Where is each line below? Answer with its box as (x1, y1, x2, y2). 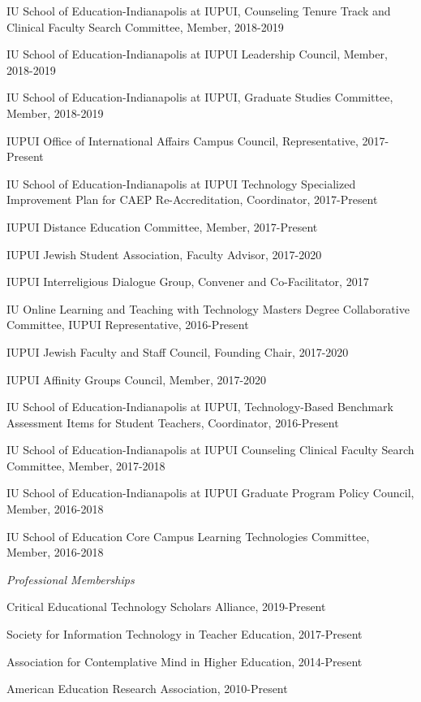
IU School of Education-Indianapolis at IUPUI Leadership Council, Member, (6, 45, 388, 63)
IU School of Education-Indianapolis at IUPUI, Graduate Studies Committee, (6, 89, 393, 106)
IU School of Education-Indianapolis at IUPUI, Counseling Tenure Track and (6, 2, 391, 19)
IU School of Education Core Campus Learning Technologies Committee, (6, 527, 370, 544)
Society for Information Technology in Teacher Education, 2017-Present (6, 626, 363, 643)
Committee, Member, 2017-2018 (6, 457, 165, 474)
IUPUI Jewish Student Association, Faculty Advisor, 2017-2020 (6, 245, 322, 262)
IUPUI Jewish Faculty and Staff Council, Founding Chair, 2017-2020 (6, 343, 349, 360)
